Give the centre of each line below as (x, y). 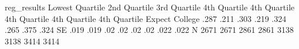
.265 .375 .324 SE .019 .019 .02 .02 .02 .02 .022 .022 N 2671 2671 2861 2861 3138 (149, 30)
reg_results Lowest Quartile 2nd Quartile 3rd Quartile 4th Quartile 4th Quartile (150, 7)
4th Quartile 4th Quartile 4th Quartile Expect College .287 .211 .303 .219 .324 (146, 18)
